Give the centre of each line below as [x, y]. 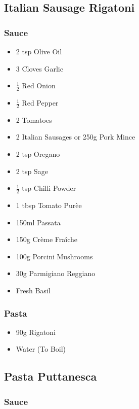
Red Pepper [40, 103]
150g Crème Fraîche [47, 239]
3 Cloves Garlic [39, 68]
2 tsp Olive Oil [39, 51]
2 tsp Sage [32, 171]
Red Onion [39, 86]
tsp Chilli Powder [49, 188]
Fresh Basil [33, 291]
